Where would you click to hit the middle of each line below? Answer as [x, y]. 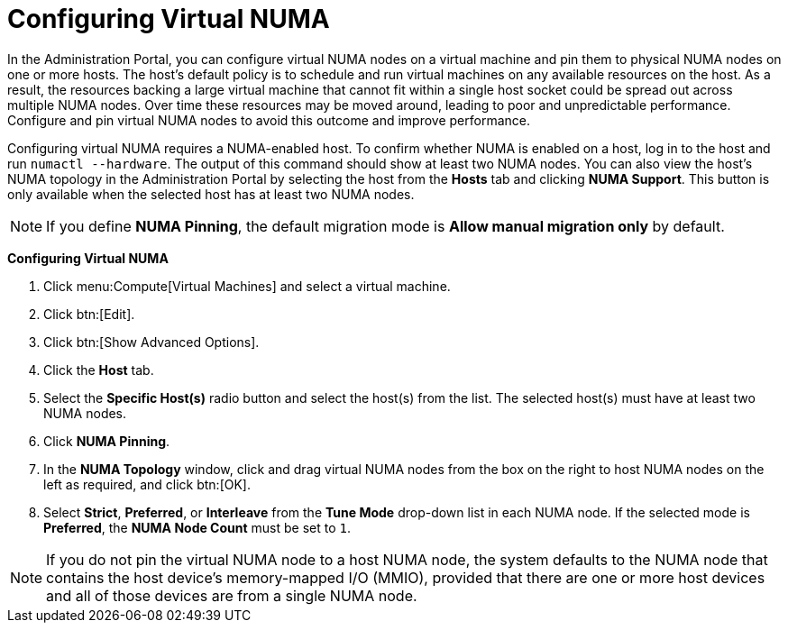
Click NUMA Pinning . [107, 441]
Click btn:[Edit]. [89, 314]
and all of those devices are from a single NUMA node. [232, 595]
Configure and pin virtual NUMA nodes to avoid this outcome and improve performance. [269, 120]
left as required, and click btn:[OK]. [147, 484]
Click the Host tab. [99, 370]
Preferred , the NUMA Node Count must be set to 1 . [197, 527]
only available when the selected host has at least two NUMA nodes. [211, 194]
